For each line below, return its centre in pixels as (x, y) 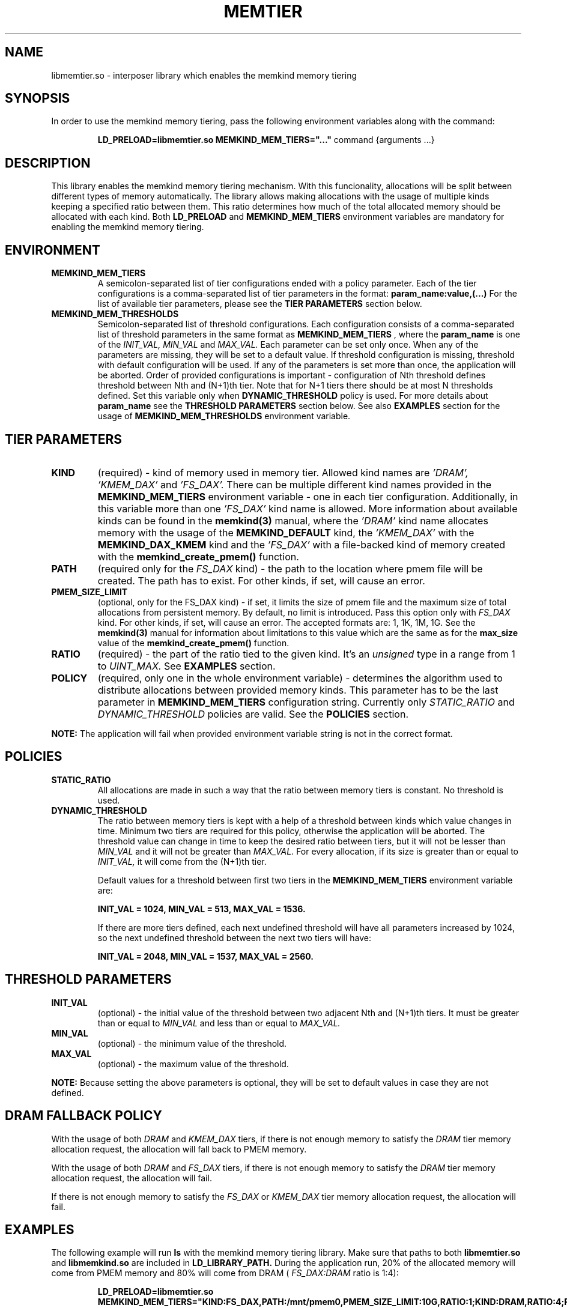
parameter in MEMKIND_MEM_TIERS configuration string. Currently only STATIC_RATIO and (306, 702)
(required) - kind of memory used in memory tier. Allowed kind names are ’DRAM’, (283, 472)
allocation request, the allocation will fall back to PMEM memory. (179, 1149)
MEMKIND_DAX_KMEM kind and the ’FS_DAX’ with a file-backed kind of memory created (302, 544)
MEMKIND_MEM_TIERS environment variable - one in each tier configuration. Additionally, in (308, 496)
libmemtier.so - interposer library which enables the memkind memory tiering (204, 75)
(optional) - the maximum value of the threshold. (193, 1064)
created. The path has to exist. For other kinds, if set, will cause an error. (261, 580)
